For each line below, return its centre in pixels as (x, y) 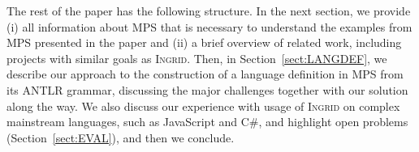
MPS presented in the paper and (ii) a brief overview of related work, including (204, 42)
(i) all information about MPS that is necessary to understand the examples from (209, 26)
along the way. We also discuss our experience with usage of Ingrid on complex (203, 106)
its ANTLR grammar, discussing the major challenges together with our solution (207, 89)
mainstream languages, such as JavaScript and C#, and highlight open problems (207, 122)
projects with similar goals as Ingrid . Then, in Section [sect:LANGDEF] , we (197, 58)
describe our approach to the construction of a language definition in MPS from (205, 74)
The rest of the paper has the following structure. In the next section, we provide (209, 11)
